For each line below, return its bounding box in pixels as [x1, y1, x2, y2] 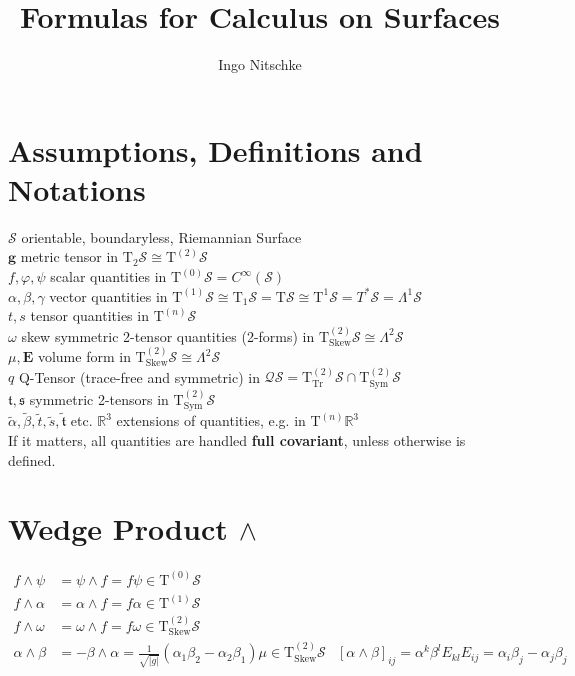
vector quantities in [49, 285, 168, 306]
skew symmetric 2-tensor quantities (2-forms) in [21, 325, 315, 346]
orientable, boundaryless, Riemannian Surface [21, 226, 302, 247]
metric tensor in [20, 246, 119, 267]
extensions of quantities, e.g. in [116, 410, 306, 431]
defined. [8, 449, 56, 470]
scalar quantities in [50, 266, 167, 287]
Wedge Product [8, 508, 228, 549]
